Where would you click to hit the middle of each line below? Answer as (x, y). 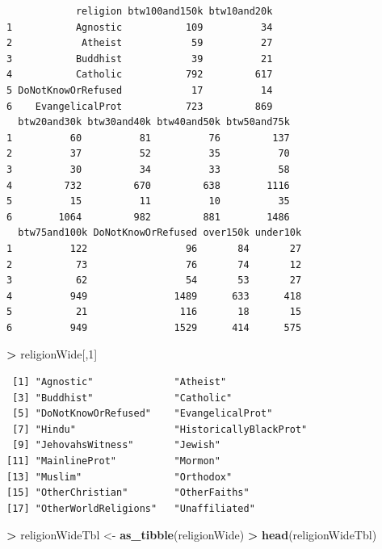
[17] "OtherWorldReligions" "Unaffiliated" (131, 508)
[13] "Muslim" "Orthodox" (120, 477)
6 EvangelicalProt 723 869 (140, 106)
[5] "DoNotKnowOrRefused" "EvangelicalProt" (143, 414)
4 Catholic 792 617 (140, 75)
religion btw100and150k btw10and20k (174, 11)
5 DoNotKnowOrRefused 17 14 (140, 90)
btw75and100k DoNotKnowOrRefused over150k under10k (160, 233)
